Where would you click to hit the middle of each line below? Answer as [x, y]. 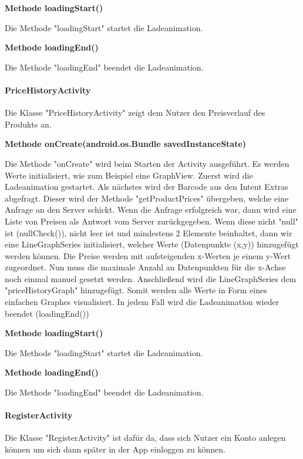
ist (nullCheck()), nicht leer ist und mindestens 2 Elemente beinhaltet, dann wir [149, 232]
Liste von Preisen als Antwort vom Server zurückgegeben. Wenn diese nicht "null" [151, 221]
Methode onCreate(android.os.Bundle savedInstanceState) [126, 144]
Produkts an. [28, 124]
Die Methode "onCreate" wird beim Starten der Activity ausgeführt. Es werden [147, 163]
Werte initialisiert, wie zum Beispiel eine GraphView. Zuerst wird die [129, 175]
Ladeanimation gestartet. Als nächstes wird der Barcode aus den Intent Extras [147, 187]
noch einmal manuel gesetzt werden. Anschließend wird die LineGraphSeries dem [151, 278]
